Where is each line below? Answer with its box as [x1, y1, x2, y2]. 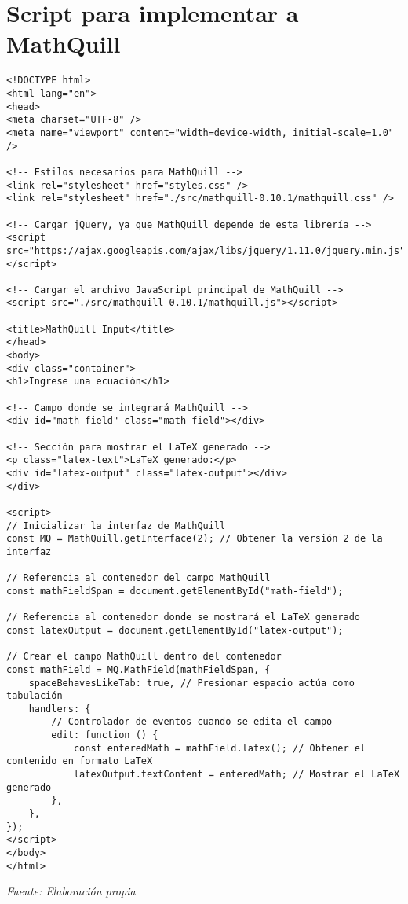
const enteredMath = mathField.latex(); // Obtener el [73, 742, 366, 754]
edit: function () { [51, 729, 158, 741]
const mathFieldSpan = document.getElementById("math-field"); [6, 585, 344, 597]
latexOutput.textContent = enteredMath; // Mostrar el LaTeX [73, 769, 400, 781]
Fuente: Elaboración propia [6, 883, 136, 899]
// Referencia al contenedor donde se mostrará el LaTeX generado [6, 612, 361, 623]
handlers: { [28, 703, 91, 715]
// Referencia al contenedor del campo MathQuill [6, 572, 271, 584]
